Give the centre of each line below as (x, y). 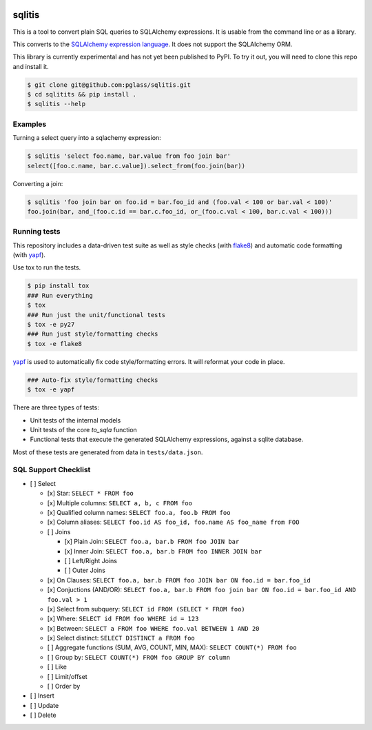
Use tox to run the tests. (47, 267)
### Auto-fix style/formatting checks (93, 380)
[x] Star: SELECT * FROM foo (90, 494)
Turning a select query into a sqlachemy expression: (87, 138)
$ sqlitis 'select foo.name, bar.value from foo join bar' (129, 156)
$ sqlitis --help (56, 104)
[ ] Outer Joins (85, 570)
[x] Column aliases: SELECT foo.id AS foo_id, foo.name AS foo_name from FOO (173, 522)
